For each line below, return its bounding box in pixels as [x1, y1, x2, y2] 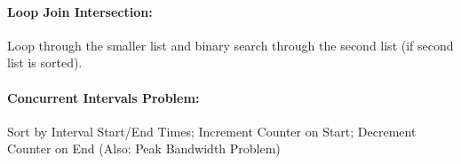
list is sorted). [7, 53, 83, 72]
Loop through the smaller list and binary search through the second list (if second [7, 35, 454, 54]
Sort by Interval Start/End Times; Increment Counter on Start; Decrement [7, 121, 417, 140]
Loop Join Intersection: [7, 2, 153, 20]
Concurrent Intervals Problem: [7, 88, 200, 106]
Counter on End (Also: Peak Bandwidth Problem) [7, 139, 281, 158]
